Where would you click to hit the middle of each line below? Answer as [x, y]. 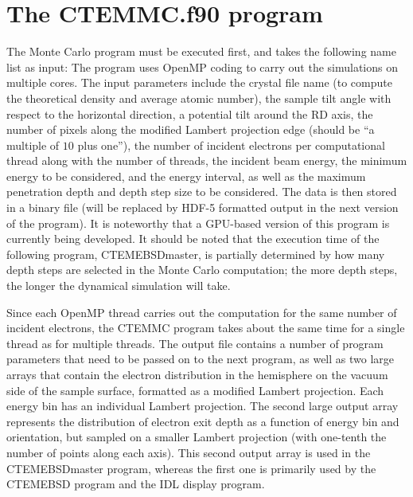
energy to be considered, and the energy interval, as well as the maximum [186, 176]
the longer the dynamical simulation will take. [119, 286]
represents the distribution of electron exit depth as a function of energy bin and [203, 421]
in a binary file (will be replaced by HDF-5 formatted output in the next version [203, 207]
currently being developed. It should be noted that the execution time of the [193, 239]
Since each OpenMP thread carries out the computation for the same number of [202, 312]
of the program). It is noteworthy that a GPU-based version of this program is [198, 223]
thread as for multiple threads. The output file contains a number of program [195, 343]
